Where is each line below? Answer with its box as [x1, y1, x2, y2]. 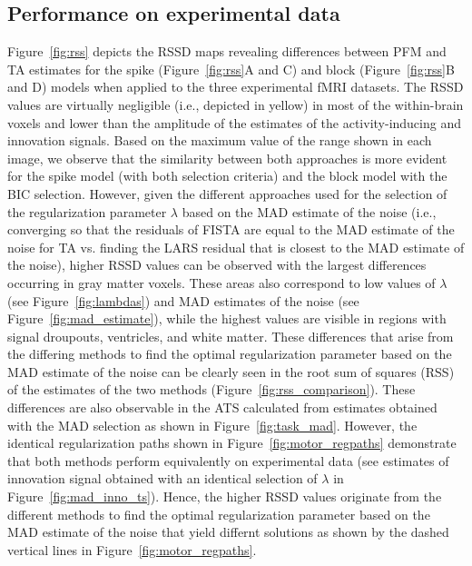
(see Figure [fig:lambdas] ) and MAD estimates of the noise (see [7, 291, 359, 310]
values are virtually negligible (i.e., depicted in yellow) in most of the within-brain [7, 94, 464, 114]
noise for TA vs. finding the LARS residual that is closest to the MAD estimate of [7, 237, 465, 256]
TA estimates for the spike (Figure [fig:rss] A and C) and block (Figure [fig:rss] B [7, 59, 455, 78]
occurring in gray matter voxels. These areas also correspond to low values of [7, 273, 436, 292]
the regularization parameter [7, 202, 167, 221]
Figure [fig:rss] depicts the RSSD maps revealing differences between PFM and [7, 42, 447, 61]
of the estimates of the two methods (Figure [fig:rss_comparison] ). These [7, 380, 416, 399]
